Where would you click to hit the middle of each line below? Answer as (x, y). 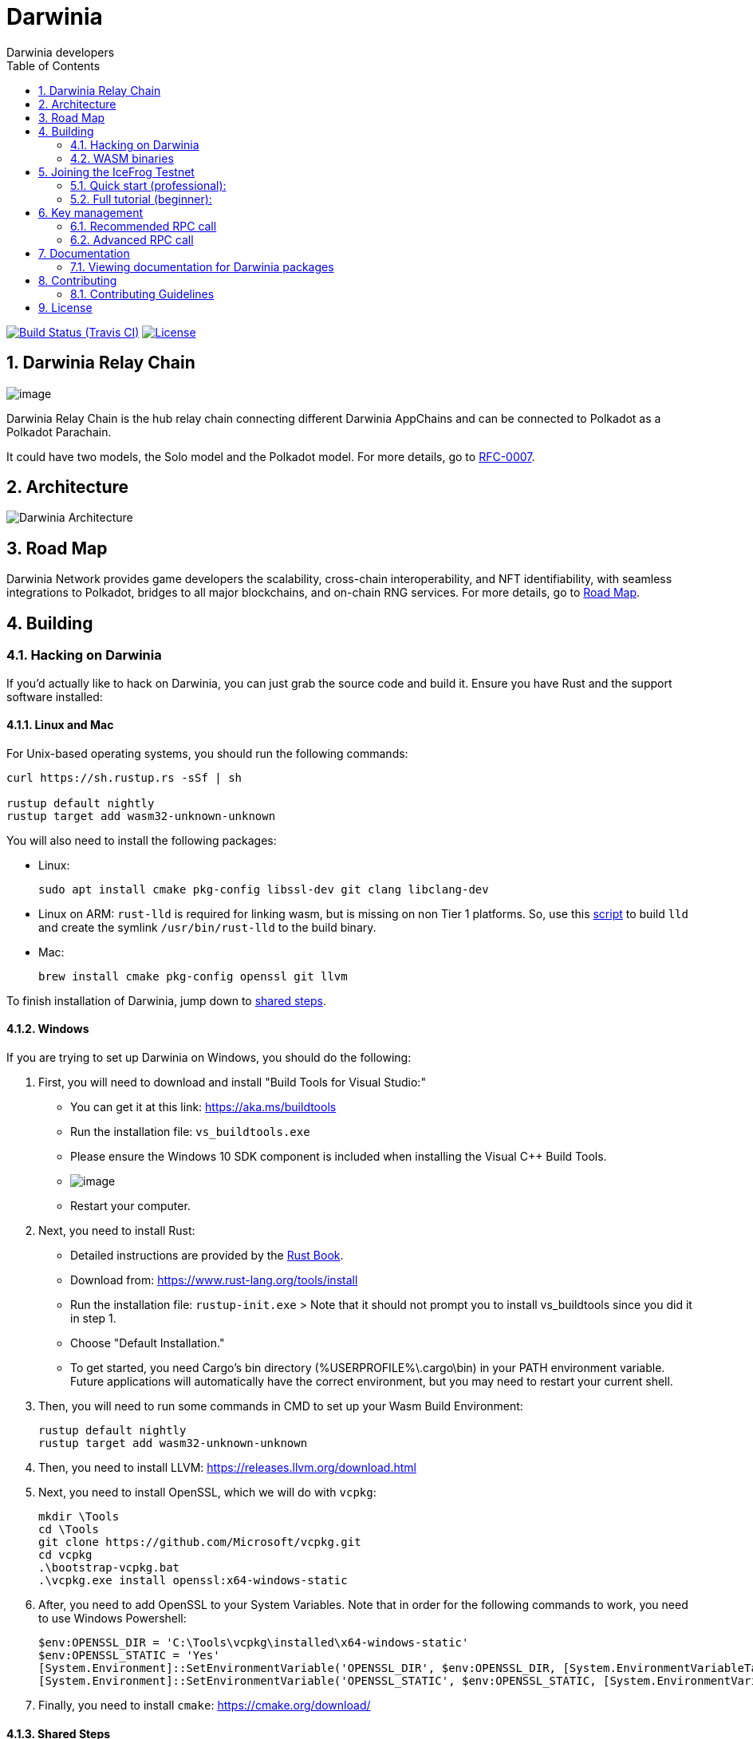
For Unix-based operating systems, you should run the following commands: (207, 753)
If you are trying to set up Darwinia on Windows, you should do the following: (209, 1057)
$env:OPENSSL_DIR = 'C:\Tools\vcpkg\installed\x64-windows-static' (254, 1642)
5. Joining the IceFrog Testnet (116, 172)
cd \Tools (69, 1529)
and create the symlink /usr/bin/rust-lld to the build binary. (207, 927)
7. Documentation (84, 253)
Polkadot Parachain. (59, 432)
